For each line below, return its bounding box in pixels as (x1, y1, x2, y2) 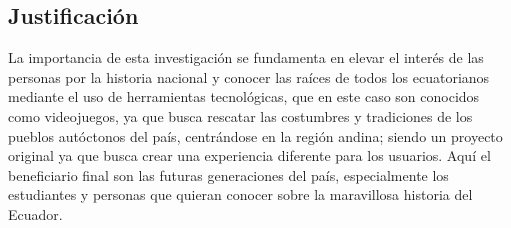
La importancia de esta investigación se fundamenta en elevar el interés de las (8, 47, 484, 68)
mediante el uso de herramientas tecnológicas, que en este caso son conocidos (8, 86, 480, 107)
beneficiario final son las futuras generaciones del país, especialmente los (8, 164, 449, 185)
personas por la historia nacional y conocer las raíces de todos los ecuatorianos (8, 66, 490, 87)
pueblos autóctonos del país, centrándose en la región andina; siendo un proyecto (8, 125, 503, 146)
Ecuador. (8, 203, 63, 224)
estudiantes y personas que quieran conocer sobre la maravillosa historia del (8, 184, 473, 205)
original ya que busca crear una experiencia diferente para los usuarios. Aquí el (8, 145, 491, 166)
